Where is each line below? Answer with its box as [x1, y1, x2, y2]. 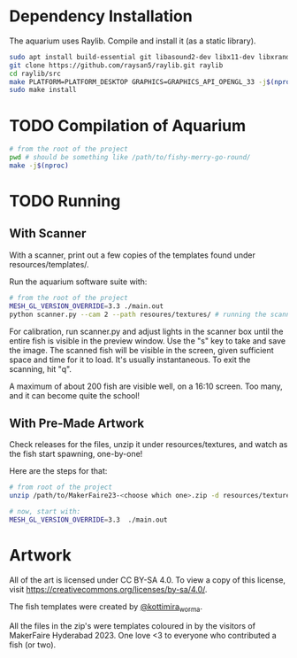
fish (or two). [9, 639, 57, 650]
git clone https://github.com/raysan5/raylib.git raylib [9, 60, 224, 70]
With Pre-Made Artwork [9, 415, 144, 430]
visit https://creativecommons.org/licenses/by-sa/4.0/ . [9, 584, 208, 594]
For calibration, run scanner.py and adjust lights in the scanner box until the [9, 326, 284, 337]
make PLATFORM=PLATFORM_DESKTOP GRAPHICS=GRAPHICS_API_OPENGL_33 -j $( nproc [9, 77, 294, 86]
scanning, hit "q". [9, 363, 72, 374]
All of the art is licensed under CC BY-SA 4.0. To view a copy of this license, [9, 574, 286, 585]
